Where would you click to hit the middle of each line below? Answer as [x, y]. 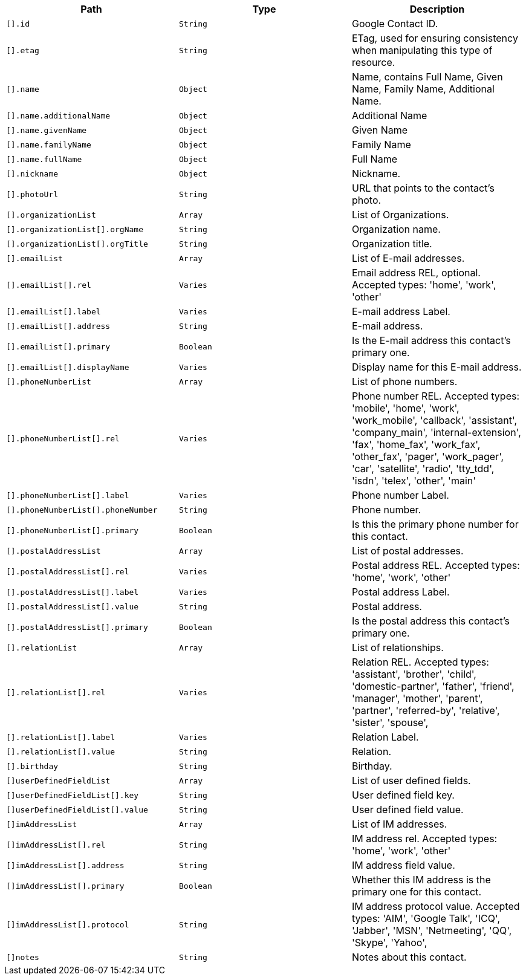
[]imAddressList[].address [65, 865]
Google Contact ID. [395, 24]
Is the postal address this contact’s [431, 621]
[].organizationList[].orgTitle [77, 244]
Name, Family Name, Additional [423, 89]
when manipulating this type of [422, 50]
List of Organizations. [400, 215]
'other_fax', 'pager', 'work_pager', [428, 456]
